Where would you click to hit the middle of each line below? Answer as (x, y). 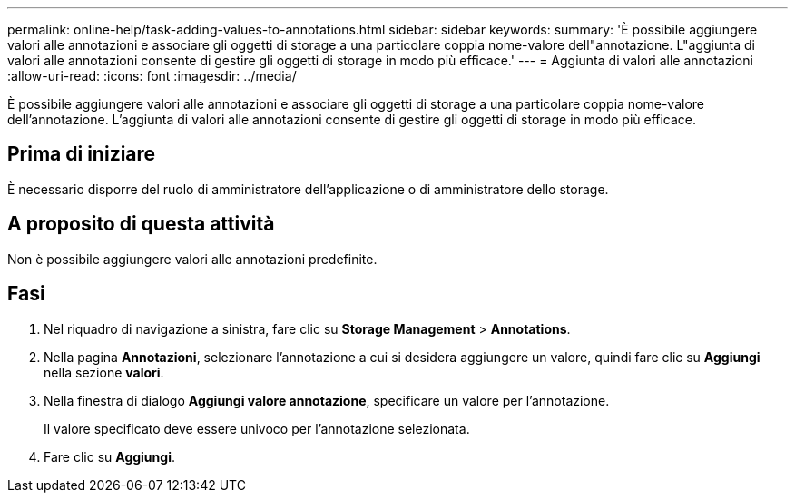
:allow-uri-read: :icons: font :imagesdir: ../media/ (152, 76)
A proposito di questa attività (141, 224)
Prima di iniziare (82, 154)
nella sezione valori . (104, 372)
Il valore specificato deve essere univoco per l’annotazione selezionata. (257, 428)
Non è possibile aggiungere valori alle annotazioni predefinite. (192, 259)
